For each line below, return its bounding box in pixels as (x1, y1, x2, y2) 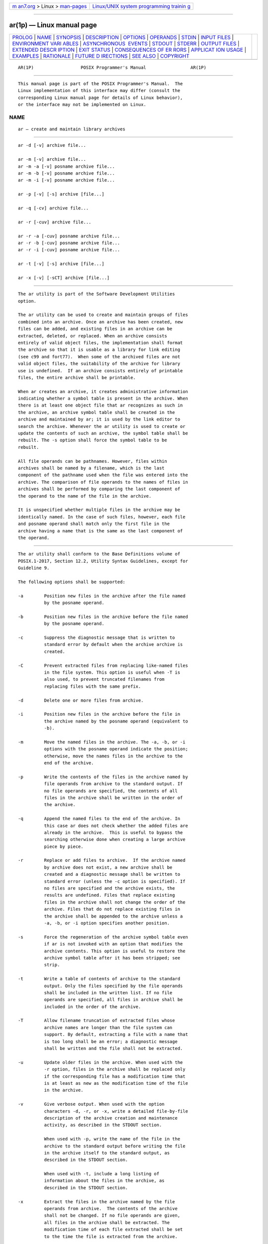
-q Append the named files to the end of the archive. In (18, 816, 181, 822)
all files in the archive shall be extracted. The (44, 1220, 170, 1225)
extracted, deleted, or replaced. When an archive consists (18, 333, 167, 338)
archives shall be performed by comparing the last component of (18, 486, 181, 492)
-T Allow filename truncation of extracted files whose (18, 1018, 175, 1024)
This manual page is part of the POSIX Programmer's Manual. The (18, 81, 183, 87)
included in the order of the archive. (44, 1004, 141, 1010)
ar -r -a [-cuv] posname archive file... (18, 233, 120, 239)
